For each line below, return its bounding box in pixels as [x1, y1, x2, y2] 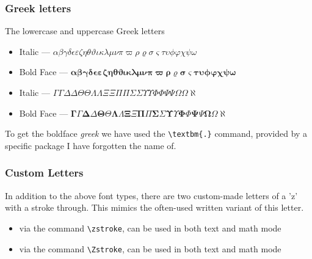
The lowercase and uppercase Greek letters [5, 24, 165, 37]
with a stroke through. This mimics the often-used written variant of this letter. [5, 201, 304, 214]
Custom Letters [5, 165, 84, 180]
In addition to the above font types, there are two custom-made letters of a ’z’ [5, 189, 298, 202]
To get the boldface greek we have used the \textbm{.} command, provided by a [5, 127, 308, 140]
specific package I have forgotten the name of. [5, 139, 176, 151]
